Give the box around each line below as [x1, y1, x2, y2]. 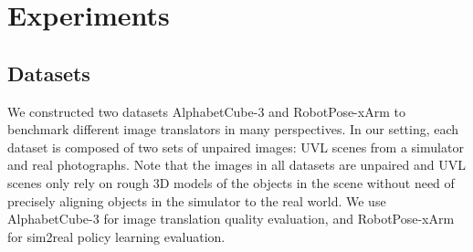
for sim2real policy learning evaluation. [7, 226, 226, 246]
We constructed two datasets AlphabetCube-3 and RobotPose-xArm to [7, 101, 405, 121]
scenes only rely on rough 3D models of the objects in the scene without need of [7, 173, 455, 192]
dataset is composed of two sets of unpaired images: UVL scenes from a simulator [7, 137, 464, 156]
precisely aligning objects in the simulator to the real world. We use [7, 191, 386, 210]
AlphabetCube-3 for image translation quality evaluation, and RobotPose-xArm [7, 209, 455, 228]
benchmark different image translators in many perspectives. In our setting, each [7, 120, 459, 139]
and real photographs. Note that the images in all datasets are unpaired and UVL [7, 155, 466, 174]
